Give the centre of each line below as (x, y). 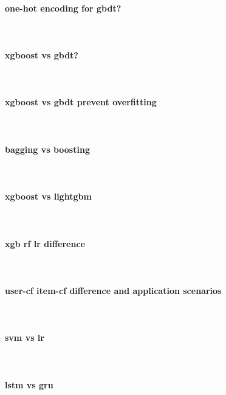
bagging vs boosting (47, 149)
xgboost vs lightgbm (48, 196)
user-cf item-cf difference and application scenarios (113, 290)
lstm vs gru (29, 384)
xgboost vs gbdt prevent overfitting (81, 102)
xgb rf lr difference (45, 243)
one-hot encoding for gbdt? (63, 8)
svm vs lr (25, 337)
